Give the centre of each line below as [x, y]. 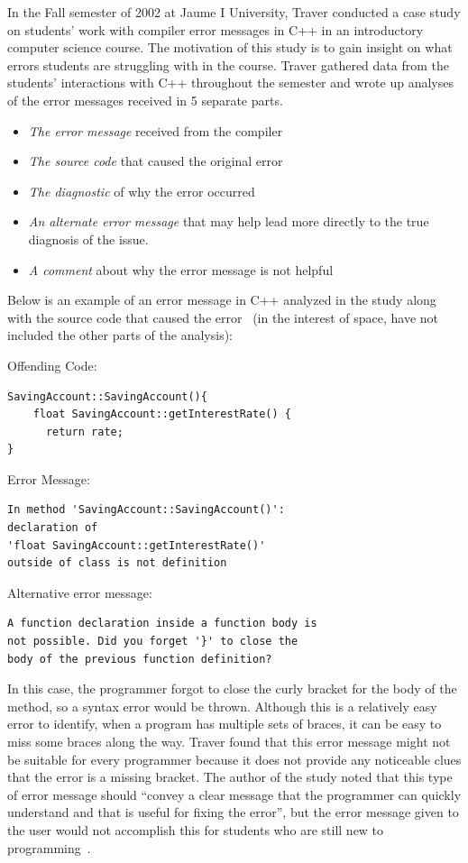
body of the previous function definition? [140, 659]
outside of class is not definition [117, 563]
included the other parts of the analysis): [120, 335]
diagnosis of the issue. [88, 239]
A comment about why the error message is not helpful [181, 269]
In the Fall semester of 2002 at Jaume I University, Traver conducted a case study [234, 12]
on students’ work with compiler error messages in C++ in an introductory [216, 29]
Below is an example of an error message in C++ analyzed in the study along [222, 300]
